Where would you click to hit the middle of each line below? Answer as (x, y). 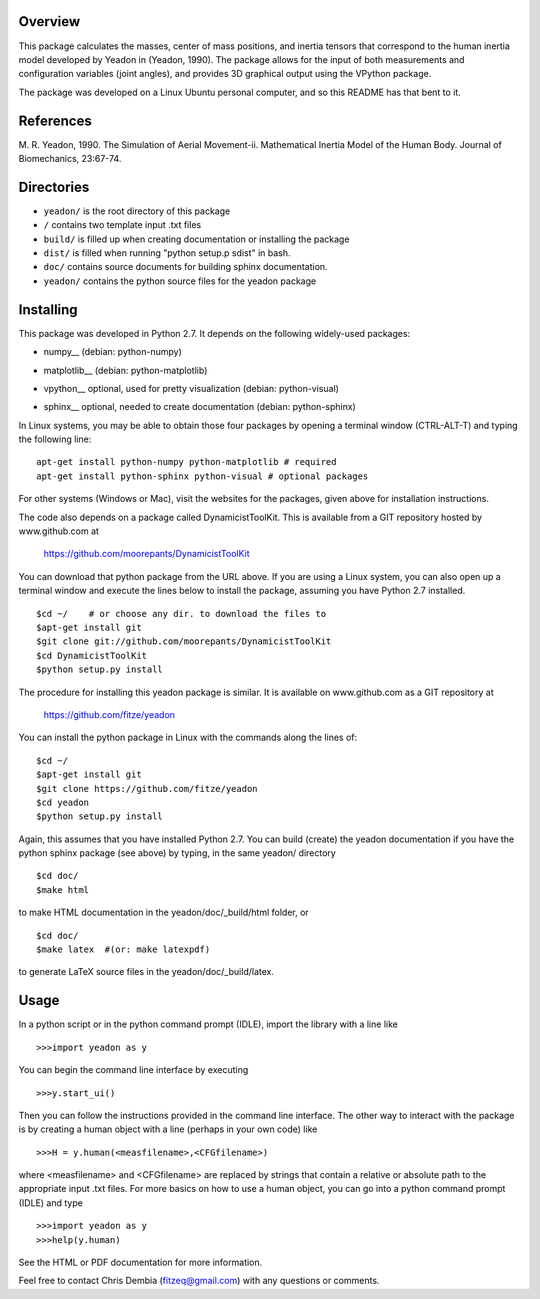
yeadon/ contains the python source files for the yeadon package (180, 281)
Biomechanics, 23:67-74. (70, 158)
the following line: (55, 439)
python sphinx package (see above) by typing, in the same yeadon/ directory (177, 853)
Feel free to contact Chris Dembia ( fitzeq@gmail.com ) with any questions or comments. (199, 1281)
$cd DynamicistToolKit (92, 655)
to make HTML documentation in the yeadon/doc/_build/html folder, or (163, 912)
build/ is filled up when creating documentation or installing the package (196, 239)
